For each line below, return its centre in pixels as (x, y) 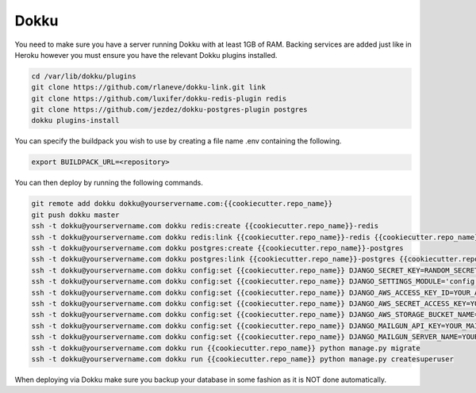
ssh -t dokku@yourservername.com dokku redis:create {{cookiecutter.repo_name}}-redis (205, 226)
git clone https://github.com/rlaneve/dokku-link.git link (148, 88)
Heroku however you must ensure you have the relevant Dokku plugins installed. (146, 55)
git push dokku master (75, 215)
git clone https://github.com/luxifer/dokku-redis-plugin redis (159, 98)
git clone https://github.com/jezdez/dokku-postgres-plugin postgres (169, 110)
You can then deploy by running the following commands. (109, 183)
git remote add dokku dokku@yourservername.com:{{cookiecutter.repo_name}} (182, 204)
